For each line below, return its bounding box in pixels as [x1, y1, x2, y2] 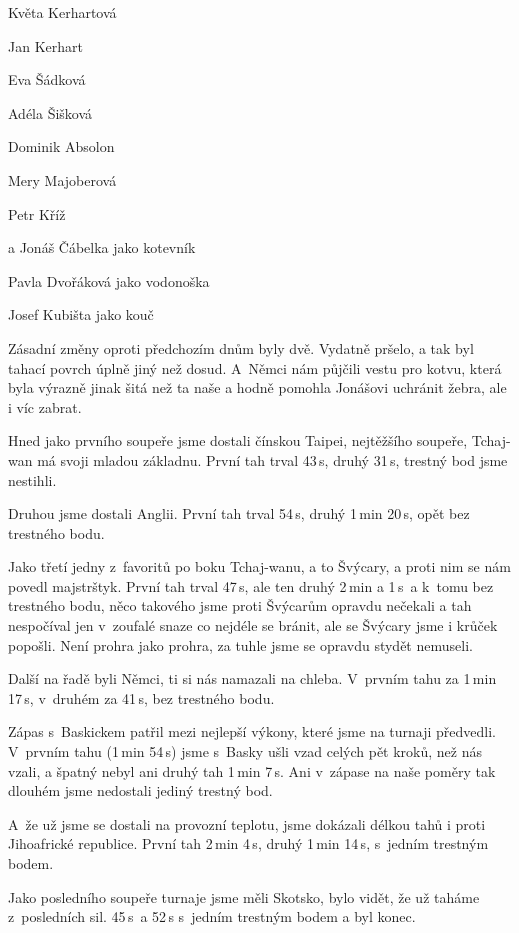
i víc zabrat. [8, 396, 82, 417]
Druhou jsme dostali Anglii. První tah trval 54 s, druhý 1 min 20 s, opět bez [8, 503, 470, 524]
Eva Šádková [8, 69, 86, 90]
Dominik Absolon [8, 136, 115, 157]
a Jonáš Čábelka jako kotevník [8, 237, 196, 258]
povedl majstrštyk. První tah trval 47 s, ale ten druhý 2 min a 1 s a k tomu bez [8, 575, 494, 596]
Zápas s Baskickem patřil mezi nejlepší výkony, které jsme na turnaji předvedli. [8, 721, 497, 742]
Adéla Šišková [8, 102, 93, 123]
